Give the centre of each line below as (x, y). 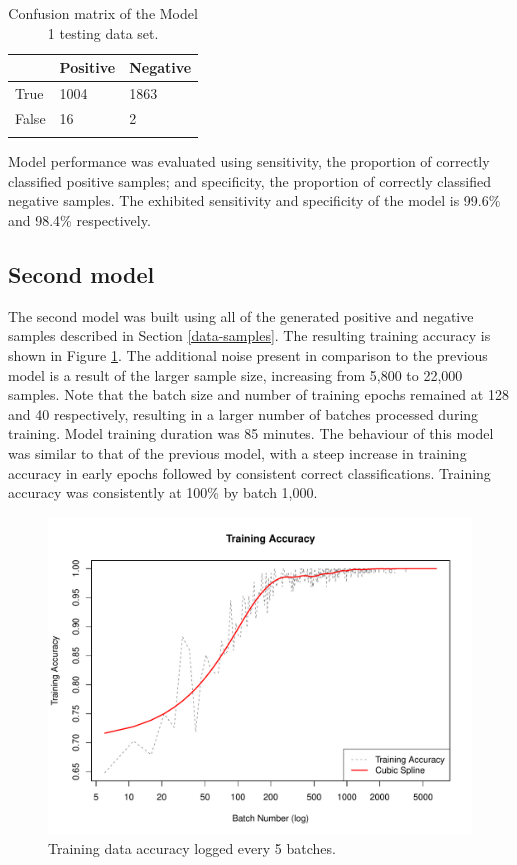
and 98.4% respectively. (79, 220)
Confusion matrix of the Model (103, 13)
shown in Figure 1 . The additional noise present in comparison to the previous (248, 354)
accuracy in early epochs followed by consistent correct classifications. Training (249, 472)
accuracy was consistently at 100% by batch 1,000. (163, 492)
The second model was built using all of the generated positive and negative (241, 315)
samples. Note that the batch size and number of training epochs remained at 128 (258, 394)
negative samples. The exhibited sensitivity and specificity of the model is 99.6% (254, 200)
